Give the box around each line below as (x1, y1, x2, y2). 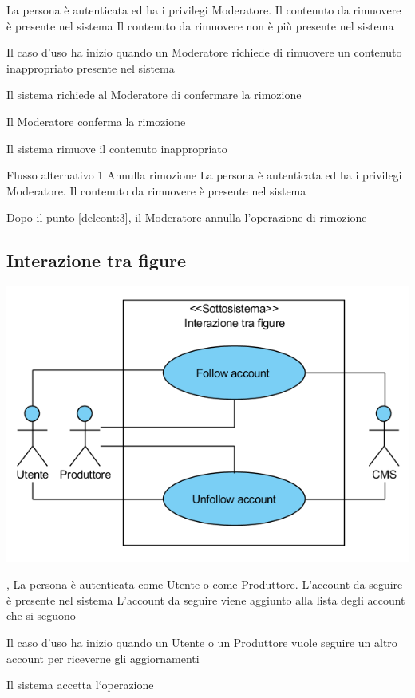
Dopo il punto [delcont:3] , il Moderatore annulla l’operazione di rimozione (6, 209, 367, 226)
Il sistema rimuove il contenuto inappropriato (6, 140, 227, 156)
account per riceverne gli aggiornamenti (6, 649, 200, 666)
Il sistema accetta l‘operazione (6, 676, 154, 693)
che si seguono (6, 607, 76, 624)
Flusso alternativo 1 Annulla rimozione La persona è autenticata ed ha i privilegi (6, 167, 402, 183)
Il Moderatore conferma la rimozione (6, 112, 186, 129)
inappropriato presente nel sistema (6, 59, 175, 76)
